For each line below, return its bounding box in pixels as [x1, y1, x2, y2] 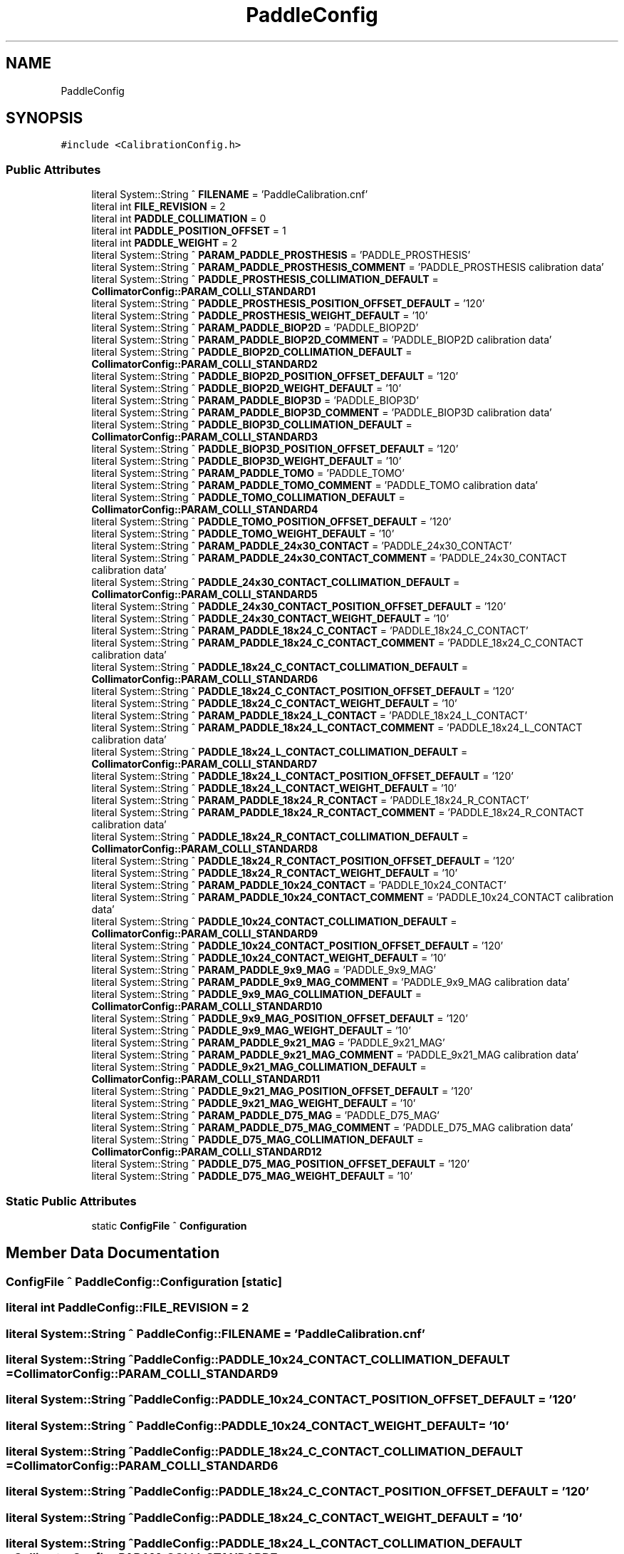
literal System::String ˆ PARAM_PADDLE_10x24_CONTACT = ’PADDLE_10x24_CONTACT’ [91, 879, 506, 892]
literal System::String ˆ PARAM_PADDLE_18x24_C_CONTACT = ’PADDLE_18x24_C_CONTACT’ [91, 624, 529, 637]
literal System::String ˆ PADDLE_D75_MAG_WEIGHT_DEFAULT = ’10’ [91, 1170, 413, 1183]
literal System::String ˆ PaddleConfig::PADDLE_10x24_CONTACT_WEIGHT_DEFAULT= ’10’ [6, 1418, 509, 1433]
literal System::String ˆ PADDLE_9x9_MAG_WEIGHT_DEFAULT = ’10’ [91, 1024, 411, 1037]
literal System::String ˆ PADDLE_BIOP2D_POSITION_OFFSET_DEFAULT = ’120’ [91, 370, 459, 383]
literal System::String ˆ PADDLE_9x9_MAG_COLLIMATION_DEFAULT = [91, 988, 422, 1001]
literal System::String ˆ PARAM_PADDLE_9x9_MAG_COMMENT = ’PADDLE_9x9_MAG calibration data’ [91, 976, 570, 989]
